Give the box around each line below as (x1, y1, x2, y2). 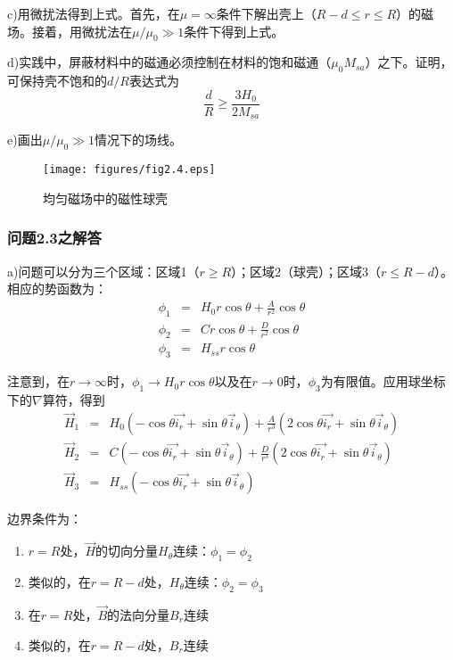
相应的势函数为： (7, 279, 107, 298)
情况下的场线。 (95, 130, 183, 149)
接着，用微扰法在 (31, 21, 132, 40)
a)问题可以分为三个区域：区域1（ (7, 261, 200, 280)
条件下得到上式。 (184, 21, 284, 40)
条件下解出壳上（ (216, 4, 317, 22)
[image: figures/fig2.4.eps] (43, 163, 216, 177)
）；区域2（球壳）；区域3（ (231, 261, 382, 280)
